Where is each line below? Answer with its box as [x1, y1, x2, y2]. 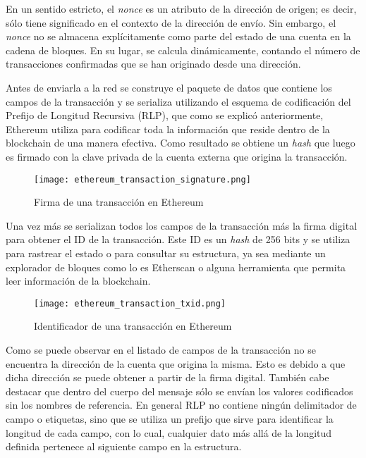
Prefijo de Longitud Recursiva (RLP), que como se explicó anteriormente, [6, 108, 324, 123]
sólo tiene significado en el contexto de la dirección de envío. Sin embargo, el [6, 15, 336, 30]
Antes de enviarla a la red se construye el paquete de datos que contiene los [6, 80, 332, 94]
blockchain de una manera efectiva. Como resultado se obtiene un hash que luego [6, 135, 355, 150]
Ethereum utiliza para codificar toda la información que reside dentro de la [6, 121, 330, 136]
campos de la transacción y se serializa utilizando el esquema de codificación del [6, 94, 351, 109]
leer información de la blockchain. [6, 273, 151, 288]
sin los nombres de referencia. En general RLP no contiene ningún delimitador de [6, 397, 357, 412]
